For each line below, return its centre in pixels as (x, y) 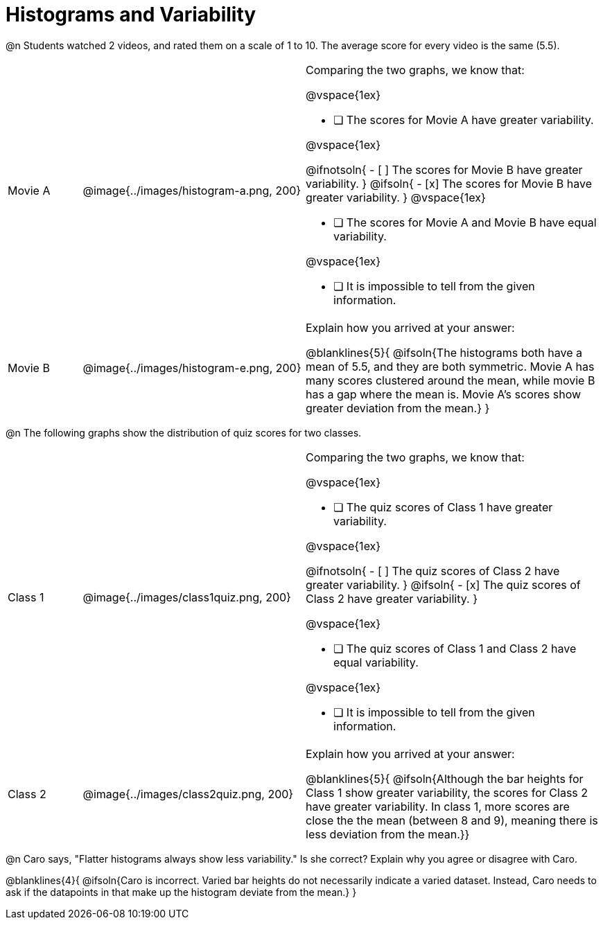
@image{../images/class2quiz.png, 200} (188, 794)
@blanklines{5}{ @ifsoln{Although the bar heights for (445, 778)
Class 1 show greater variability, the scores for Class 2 (447, 792)
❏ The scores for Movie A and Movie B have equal (465, 222)
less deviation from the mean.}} (388, 834)
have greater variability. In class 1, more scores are (438, 806)
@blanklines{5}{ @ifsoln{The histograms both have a (444, 352)
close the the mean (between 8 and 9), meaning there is (452, 820)
